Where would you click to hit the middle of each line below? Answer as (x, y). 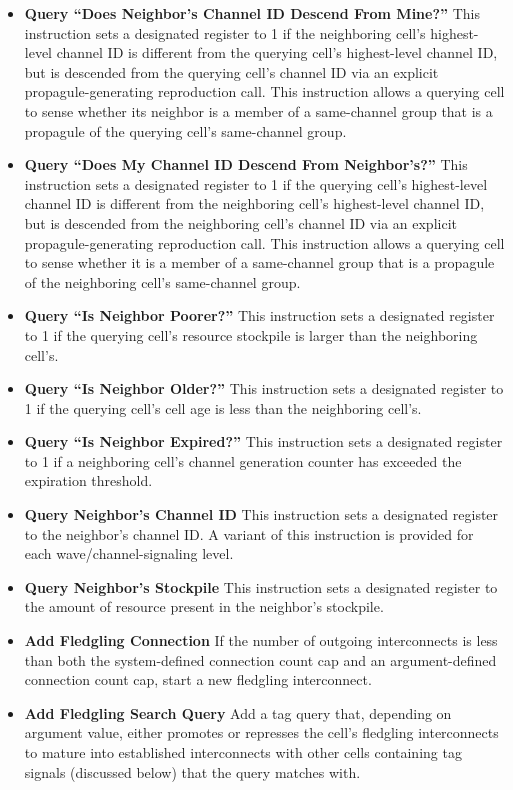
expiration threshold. (88, 480)
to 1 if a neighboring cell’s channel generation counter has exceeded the (243, 460)
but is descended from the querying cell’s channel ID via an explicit (231, 71)
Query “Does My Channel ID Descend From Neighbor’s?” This (246, 164)
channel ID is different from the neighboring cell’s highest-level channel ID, (254, 203)
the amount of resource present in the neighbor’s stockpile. (204, 606)
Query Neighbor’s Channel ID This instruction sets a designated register (261, 514)
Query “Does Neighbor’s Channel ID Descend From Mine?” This (252, 13)
